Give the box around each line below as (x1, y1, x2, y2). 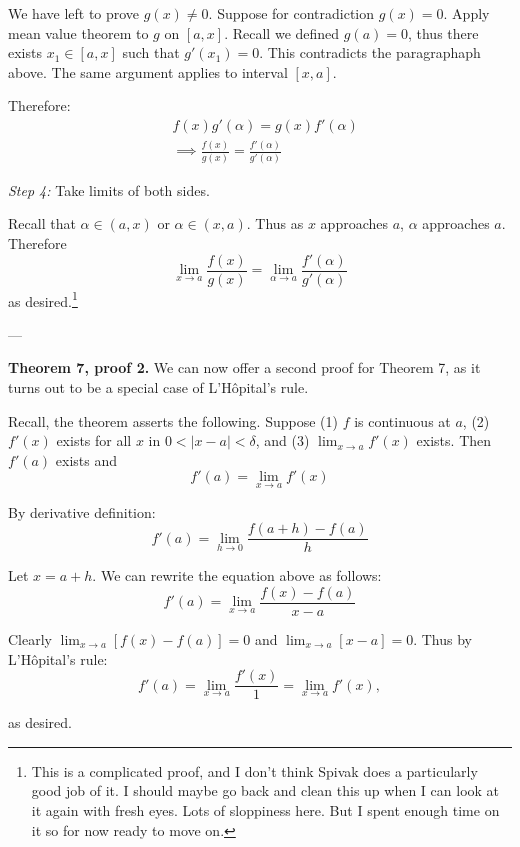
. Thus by (413, 628, 472, 649)
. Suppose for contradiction (208, 3, 375, 23)
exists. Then (416, 430, 492, 451)
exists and (55, 449, 117, 470)
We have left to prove (8, 3, 140, 23)
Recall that (8, 213, 76, 234)
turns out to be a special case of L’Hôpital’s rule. (8, 377, 309, 398)
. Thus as (246, 213, 304, 234)
